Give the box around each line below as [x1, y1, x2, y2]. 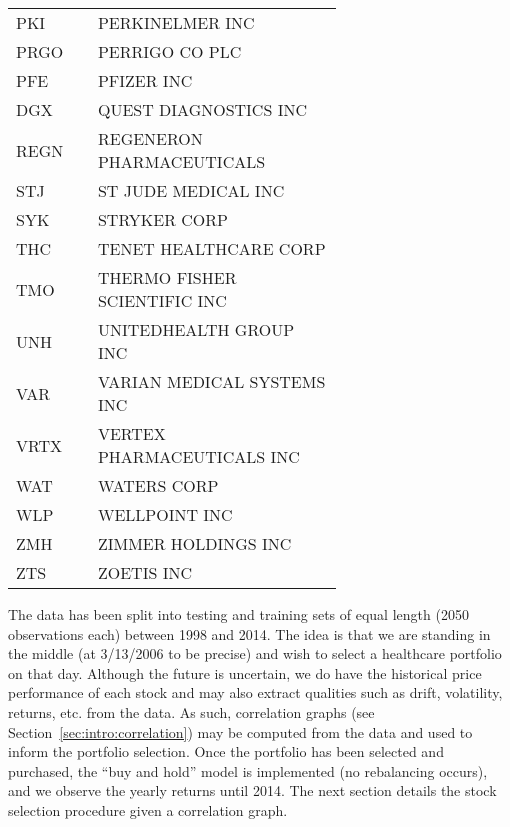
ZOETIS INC [97, 561, 192, 584]
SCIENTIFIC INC [97, 289, 227, 312]
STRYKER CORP [97, 208, 228, 231]
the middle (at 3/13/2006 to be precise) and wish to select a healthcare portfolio [8, 643, 502, 664]
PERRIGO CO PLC [97, 40, 242, 63]
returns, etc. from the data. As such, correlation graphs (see [8, 701, 375, 722]
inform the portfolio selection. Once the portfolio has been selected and [8, 741, 444, 762]
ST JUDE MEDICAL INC [97, 179, 285, 202]
